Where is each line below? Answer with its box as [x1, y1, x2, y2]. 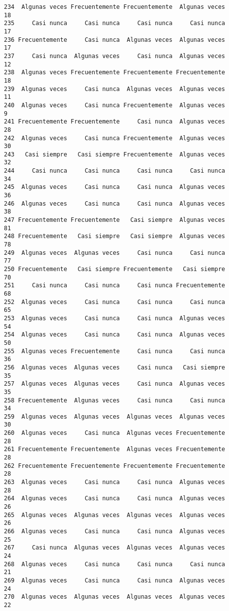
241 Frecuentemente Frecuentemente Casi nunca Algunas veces [4, 118, 226, 125]
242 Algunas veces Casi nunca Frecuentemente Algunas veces [4, 134, 226, 142]
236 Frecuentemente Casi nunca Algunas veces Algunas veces [4, 36, 226, 43]
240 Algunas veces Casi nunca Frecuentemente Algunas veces [4, 101, 226, 109]
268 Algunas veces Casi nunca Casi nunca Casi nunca [4, 560, 226, 568]
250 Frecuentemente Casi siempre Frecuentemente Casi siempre [4, 266, 226, 273]
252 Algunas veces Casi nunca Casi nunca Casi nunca [4, 298, 226, 305]
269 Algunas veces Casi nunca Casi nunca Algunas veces [4, 577, 226, 584]
